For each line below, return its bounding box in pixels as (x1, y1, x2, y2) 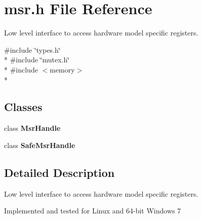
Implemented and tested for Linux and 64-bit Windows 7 (4, 205, 181, 216)
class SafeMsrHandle (4, 139, 75, 150)
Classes (4, 99, 43, 115)
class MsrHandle (4, 123, 61, 133)
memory (50, 64, 75, 75)
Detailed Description (4, 164, 115, 180)
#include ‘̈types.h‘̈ (4, 44, 61, 55)
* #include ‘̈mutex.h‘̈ (4, 54, 70, 65)
